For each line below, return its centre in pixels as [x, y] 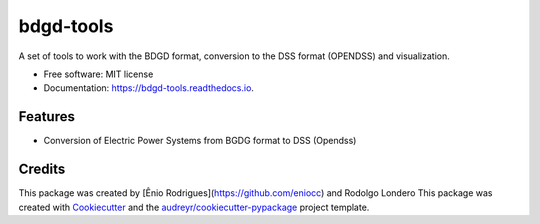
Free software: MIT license [98, 74]
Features [46, 116]
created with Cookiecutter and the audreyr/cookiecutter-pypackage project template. [194, 207]
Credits [42, 169]
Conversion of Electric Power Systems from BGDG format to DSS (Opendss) [200, 141]
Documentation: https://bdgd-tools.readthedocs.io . [149, 88]
